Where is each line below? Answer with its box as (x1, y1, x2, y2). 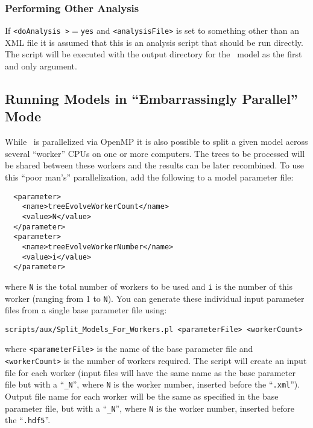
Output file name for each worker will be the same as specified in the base (5, 390, 279, 402)
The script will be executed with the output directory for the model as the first (5, 48, 302, 60)
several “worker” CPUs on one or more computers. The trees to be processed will (5, 147, 305, 159)
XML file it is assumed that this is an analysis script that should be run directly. (5, 36, 303, 48)
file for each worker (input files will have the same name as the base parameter (5, 366, 296, 378)
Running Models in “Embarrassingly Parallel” (5, 89, 298, 108)
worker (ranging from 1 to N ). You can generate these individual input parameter (5, 292, 305, 304)
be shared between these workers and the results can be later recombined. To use (5, 159, 305, 171)
